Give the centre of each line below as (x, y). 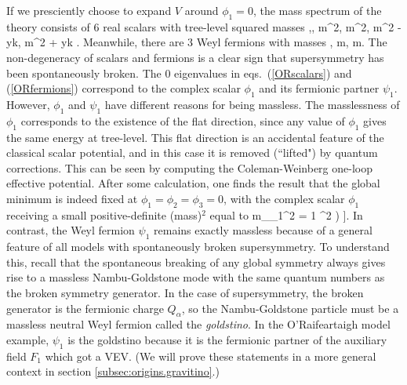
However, (28, 104)
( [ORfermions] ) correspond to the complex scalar (124, 88)
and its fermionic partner (319, 88)
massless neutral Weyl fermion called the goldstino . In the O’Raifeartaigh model (198, 324)
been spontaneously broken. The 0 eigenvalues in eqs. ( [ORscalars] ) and (179, 73)
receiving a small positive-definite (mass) (104, 214)
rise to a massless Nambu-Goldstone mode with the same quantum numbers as (196, 277)
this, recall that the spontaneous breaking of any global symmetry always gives (196, 262)
